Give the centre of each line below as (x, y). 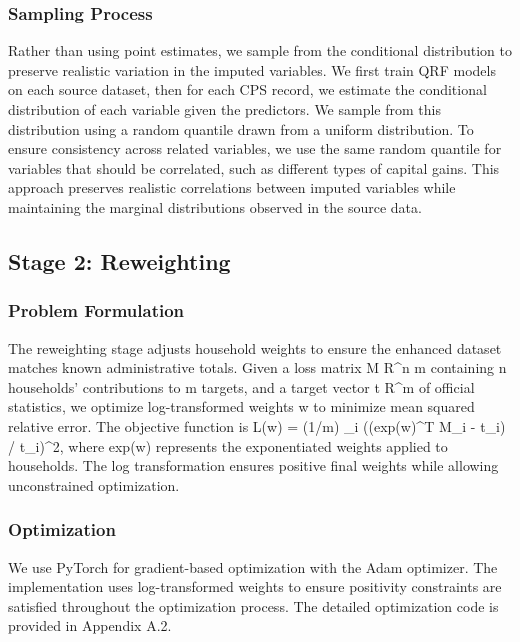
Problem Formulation (96, 310)
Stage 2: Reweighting (119, 260)
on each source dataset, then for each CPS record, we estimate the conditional (247, 89)
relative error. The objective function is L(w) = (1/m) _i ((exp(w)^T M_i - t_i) (257, 425)
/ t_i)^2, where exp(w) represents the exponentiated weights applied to (228, 445)
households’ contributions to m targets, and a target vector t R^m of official (241, 386)
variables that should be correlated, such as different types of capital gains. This (254, 167)
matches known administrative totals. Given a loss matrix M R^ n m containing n (257, 367)
